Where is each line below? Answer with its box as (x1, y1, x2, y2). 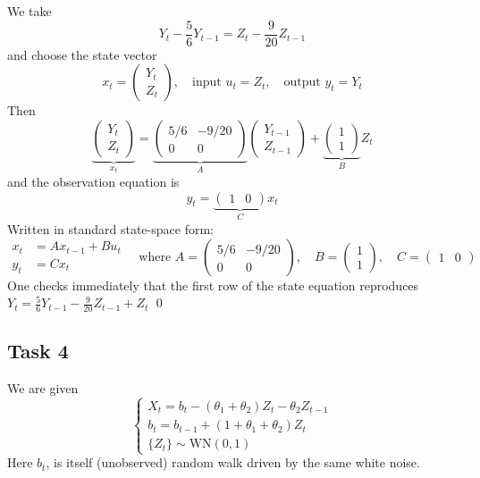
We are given (7, 379, 79, 398)
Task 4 (7, 337, 69, 365)
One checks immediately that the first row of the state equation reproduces (7, 275, 419, 294)
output (283, 76, 321, 89)
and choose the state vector (7, 45, 157, 63)
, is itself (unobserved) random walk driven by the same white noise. (46, 453, 420, 472)
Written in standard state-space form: (7, 219, 214, 238)
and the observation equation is (7, 172, 180, 190)
